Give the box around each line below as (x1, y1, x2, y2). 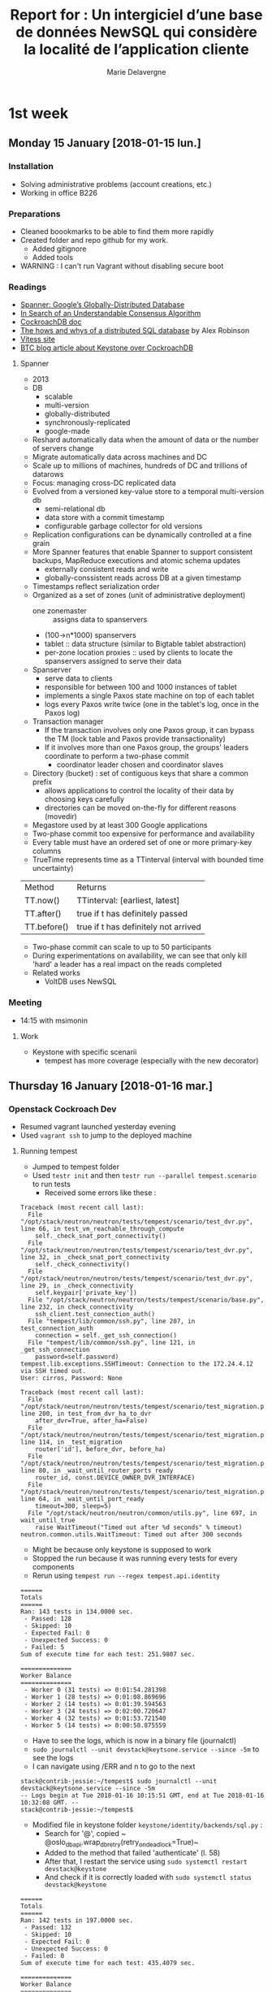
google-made (44, 427, 91, 436)
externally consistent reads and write (44, 565, 169, 574)
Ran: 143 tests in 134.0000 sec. (19, 1608, 134, 1616)
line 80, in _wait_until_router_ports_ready (19, 1466, 174, 1475)
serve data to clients (44, 673, 113, 683)
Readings (8, 281, 47, 292)
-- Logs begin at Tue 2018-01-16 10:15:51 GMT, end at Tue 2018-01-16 (19, 1791, 265, 1800)
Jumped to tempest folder (32, 1162, 120, 1171)
